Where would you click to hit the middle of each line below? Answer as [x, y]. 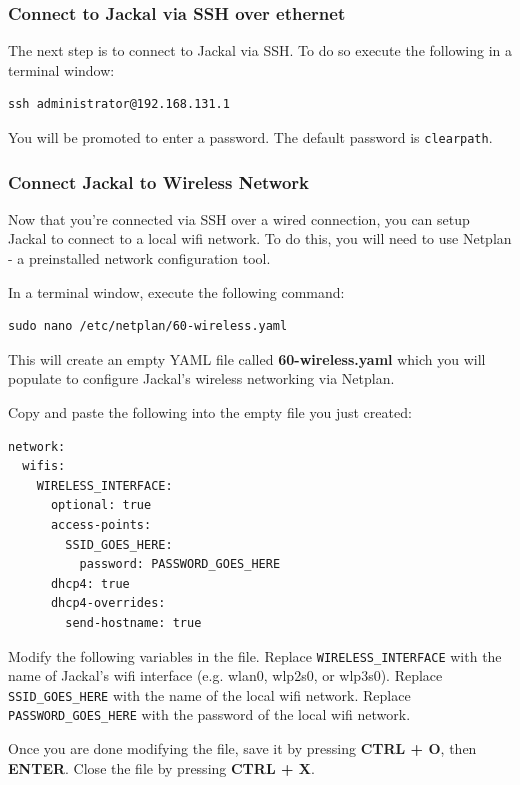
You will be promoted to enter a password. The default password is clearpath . [250, 137]
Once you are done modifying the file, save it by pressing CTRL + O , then [242, 748]
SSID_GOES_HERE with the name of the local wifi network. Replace [209, 694]
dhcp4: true [90, 583]
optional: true [101, 505]
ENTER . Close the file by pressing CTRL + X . [161, 767]
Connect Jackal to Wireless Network [159, 181]
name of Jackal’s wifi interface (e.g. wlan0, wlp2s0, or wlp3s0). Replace [225, 675]
